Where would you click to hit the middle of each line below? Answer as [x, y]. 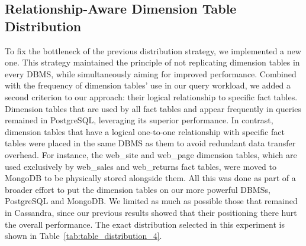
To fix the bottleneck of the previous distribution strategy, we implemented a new [153, 50]
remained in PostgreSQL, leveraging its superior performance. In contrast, [139, 120]
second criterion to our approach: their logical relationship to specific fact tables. [151, 96]
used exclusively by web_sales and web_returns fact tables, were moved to [141, 166]
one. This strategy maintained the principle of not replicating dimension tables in [152, 62]
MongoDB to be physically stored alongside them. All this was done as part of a [150, 178]
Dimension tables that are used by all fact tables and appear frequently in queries [153, 108]
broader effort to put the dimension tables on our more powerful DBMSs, [138, 189]
